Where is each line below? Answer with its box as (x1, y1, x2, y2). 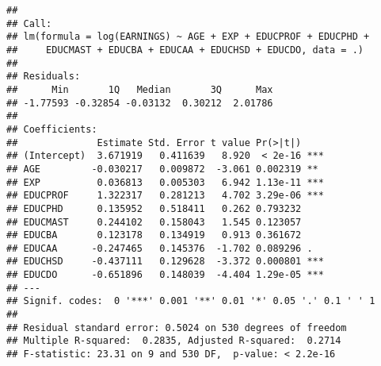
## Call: (6, 17, 52, 29)
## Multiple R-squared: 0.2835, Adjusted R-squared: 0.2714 (6, 335, 341, 347)
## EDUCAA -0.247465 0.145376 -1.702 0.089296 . (6, 242, 313, 254)
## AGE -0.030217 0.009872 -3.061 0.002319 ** (6, 163, 318, 175)
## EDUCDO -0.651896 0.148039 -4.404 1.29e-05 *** (6, 269, 324, 281)
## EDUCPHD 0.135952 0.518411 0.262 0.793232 (6, 202, 302, 214)
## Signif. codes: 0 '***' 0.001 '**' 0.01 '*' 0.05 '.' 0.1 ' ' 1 (6, 295, 375, 307)
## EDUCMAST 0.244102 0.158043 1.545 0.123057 (6, 216, 302, 228)
